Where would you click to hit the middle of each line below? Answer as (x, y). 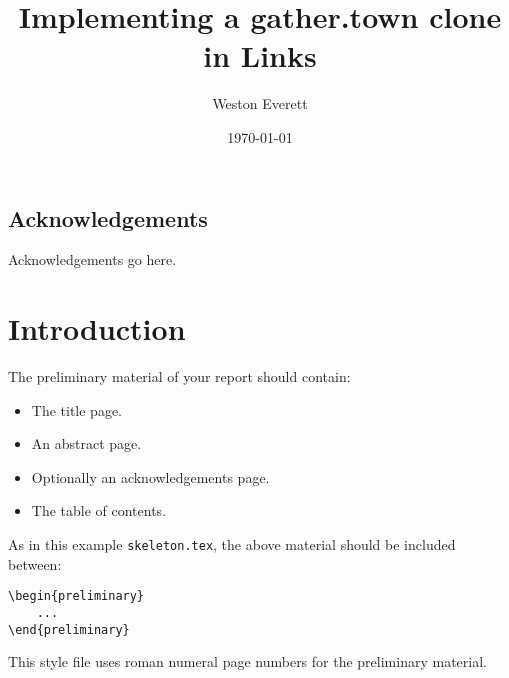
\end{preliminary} (69, 629)
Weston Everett (260, 103)
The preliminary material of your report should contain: (179, 376)
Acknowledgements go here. (92, 259)
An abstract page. (86, 443)
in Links (260, 55)
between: (35, 563)
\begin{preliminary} (76, 596)
